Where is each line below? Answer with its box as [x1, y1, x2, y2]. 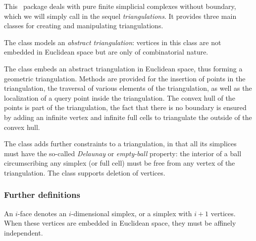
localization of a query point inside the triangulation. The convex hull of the [4, 92, 235, 103]
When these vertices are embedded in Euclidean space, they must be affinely [4, 218, 236, 228]
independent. [4, 227, 43, 238]
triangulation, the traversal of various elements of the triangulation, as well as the [4, 83, 252, 93]
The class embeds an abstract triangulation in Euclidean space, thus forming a [4, 63, 243, 73]
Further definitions [4, 188, 80, 201]
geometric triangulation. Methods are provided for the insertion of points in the [4, 73, 246, 83]
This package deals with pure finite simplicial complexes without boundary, [4, 1, 236, 11]
